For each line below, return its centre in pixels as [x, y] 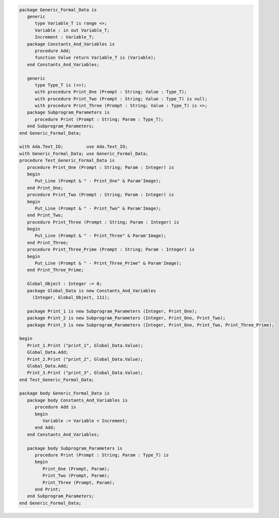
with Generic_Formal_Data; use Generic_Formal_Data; [84, 153]
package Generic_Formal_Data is [58, 10]
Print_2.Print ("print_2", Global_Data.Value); [85, 359]
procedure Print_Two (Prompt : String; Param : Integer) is [101, 195]
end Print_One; [45, 188]
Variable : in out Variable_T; [72, 30]
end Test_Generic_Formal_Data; [57, 380]
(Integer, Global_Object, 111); [71, 297]
